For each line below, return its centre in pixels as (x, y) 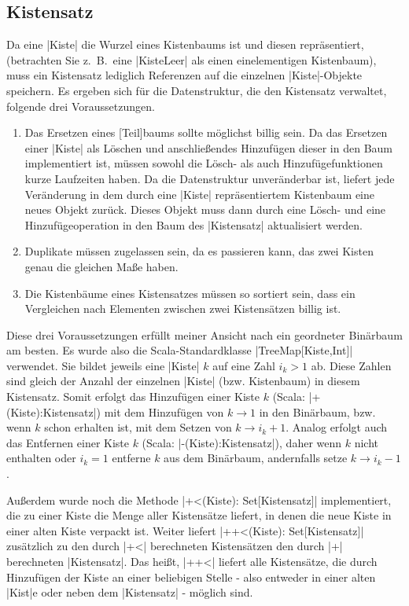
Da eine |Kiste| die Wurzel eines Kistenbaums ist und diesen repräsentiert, (185, 44)
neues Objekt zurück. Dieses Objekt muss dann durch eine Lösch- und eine (205, 209)
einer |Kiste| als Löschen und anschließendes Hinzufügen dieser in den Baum (208, 147)
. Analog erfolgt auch (337, 427)
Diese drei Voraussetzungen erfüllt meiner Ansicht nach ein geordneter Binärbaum (204, 334)
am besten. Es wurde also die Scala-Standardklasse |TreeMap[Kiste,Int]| (180, 350)
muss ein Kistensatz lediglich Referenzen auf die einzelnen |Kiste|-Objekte (184, 75)
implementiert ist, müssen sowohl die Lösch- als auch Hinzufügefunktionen (204, 163)
